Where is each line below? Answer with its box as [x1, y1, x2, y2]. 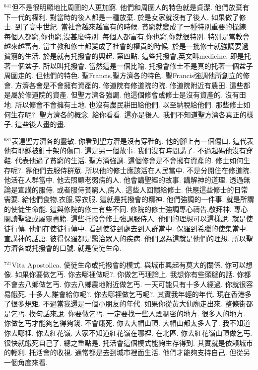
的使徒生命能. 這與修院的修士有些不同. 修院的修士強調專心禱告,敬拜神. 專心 [4, 203, 248, 214]
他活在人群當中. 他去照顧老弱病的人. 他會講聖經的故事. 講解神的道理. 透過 [4, 175, 244, 185]
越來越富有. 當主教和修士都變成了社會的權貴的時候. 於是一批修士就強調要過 [4, 41, 249, 51]
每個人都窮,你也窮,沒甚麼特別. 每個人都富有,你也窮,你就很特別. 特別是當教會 [4, 31, 250, 41]
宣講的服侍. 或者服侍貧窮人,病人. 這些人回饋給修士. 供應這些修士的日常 [17, 184, 248, 194]
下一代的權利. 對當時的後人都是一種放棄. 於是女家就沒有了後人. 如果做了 [4, 11, 239, 22]
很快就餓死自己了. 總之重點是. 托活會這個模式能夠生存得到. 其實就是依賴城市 [4, 337, 253, 348]
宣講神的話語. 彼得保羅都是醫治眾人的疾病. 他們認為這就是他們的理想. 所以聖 [4, 233, 253, 243]
